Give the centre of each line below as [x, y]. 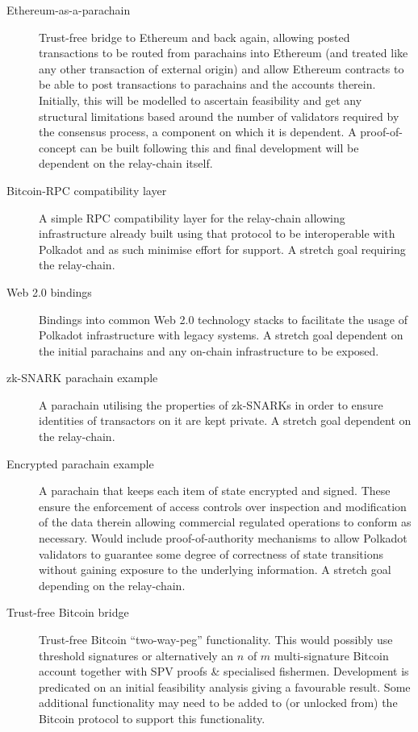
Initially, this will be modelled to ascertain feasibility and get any [201, 100]
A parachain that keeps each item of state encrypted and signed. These [215, 491]
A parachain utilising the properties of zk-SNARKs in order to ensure [211, 404]
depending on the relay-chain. [112, 585]
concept [58, 147]
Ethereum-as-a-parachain [69, 10]
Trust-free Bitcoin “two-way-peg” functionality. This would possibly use [216, 639]
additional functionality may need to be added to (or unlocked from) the [218, 703]
